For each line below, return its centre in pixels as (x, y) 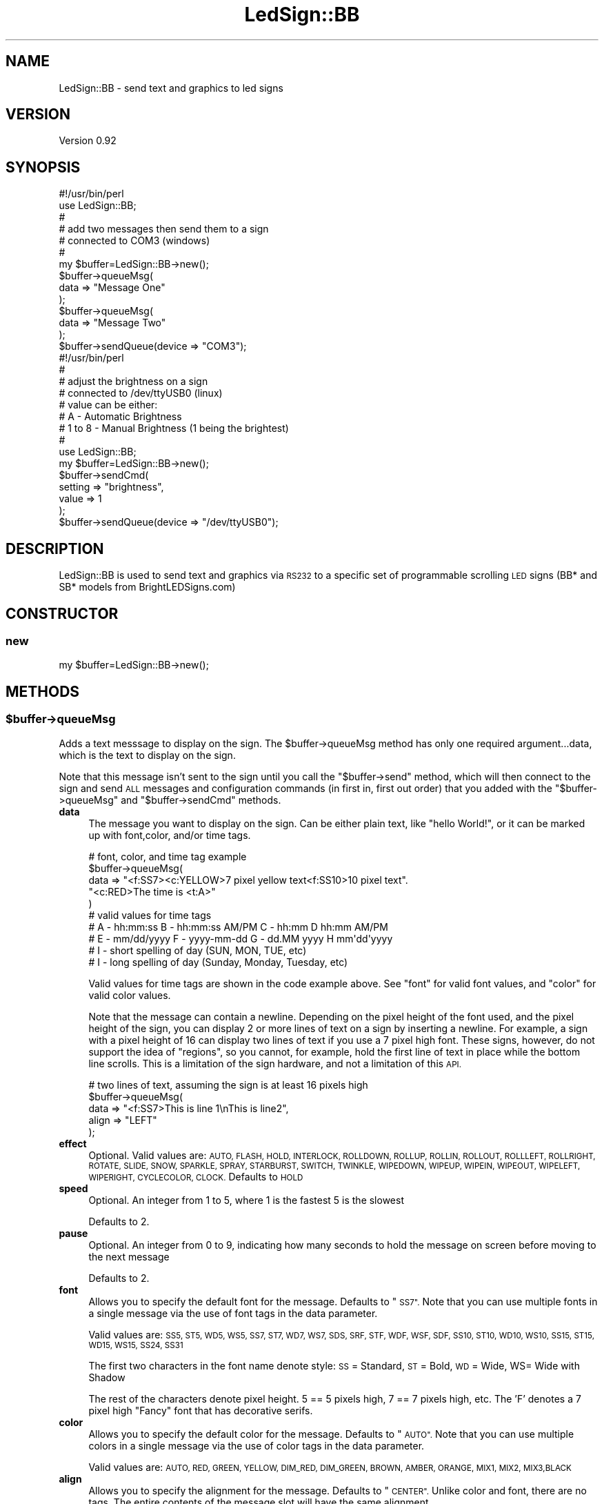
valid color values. (130, 995)
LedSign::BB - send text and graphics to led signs (171, 88)
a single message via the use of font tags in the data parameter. (233, 1313)
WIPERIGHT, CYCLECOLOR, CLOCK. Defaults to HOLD (196, 1176)
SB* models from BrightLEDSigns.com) (147, 587)
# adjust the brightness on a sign (133, 382)
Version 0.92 (88, 141)
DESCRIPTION (55, 548)
